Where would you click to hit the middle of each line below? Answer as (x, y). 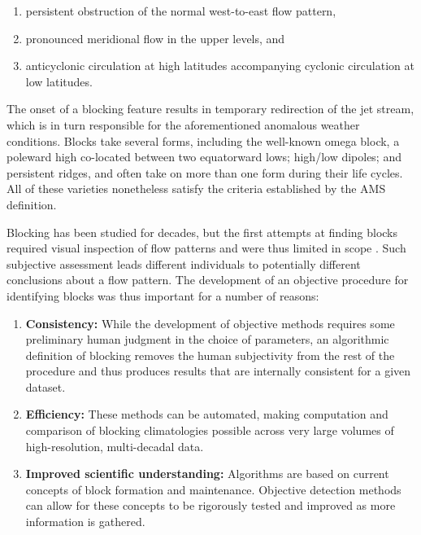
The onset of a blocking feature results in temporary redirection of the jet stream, (210, 109)
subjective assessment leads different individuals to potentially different (184, 263)
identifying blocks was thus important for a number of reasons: (163, 295)
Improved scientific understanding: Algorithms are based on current (207, 474)
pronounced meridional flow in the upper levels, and (155, 38)
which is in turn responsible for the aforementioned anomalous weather (183, 124)
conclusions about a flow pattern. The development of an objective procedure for (208, 280)
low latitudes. (59, 81)
